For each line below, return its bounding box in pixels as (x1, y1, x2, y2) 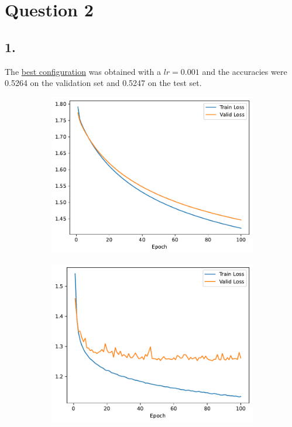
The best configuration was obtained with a (5, 65, 161, 77)
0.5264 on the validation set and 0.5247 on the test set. (5, 77, 202, 89)
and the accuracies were (202, 65, 287, 77)
